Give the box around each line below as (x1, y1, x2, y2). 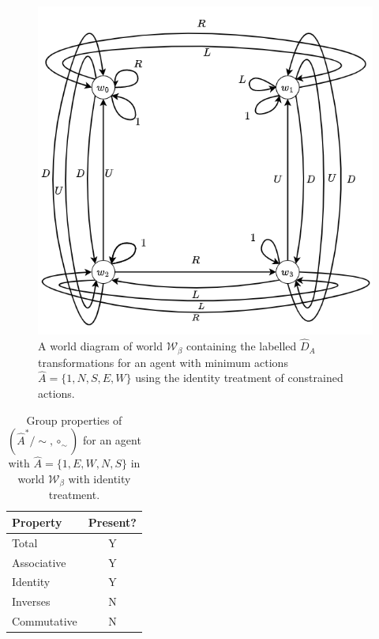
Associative (12, 554, 66, 570)
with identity (68, 470, 131, 486)
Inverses (12, 593, 51, 610)
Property (12, 513, 62, 530)
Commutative (12, 613, 77, 630)
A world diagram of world (38, 338, 163, 354)
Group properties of (26, 411, 122, 428)
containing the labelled (186, 338, 297, 354)
